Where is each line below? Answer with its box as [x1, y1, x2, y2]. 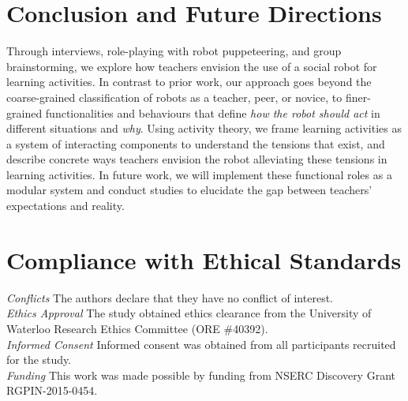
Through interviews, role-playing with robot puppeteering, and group [6, 43, 342, 59]
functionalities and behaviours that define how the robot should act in [45, 104, 380, 121]
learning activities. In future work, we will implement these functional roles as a [6, 166, 392, 182]
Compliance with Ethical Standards [6, 243, 402, 275]
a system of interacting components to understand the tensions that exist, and [6, 135, 385, 152]
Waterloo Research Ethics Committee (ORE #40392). [6, 320, 268, 336]
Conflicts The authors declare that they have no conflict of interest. [6, 289, 333, 305]
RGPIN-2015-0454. [6, 382, 98, 399]
